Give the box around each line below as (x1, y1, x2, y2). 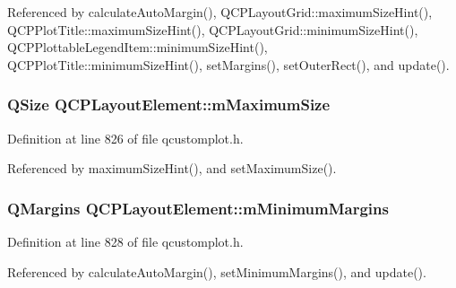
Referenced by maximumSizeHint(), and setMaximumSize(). (7, 159, 337, 178)
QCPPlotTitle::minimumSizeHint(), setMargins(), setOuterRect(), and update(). (7, 55, 450, 74)
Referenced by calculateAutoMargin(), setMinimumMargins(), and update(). (7, 262, 426, 281)
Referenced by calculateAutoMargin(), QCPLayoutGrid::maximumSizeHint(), (7, 3, 433, 21)
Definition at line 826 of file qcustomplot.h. (7, 128, 244, 147)
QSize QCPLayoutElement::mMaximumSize (7, 93, 331, 116)
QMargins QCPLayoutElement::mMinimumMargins (7, 196, 389, 219)
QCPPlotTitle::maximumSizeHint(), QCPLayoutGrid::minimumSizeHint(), (7, 20, 418, 39)
